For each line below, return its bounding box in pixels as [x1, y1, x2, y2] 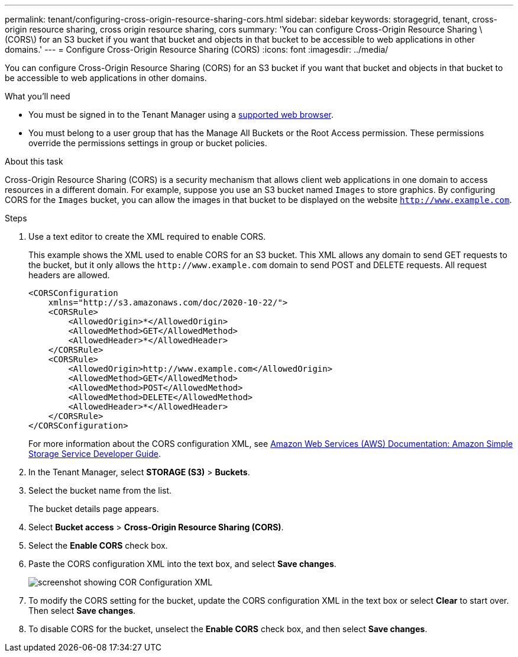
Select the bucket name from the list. [28, 485, 172, 495]
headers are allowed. [28, 270, 110, 280]
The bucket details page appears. [28, 504, 159, 514]
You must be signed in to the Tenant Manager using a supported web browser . [28, 109, 334, 120]
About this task [5, 156, 63, 166]
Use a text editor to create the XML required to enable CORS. [28, 231, 266, 241]
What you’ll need [5, 91, 70, 101]
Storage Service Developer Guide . [28, 449, 161, 459]
